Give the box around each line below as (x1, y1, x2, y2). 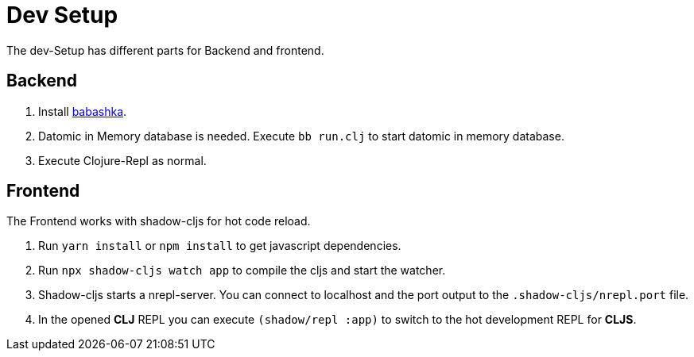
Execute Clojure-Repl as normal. (38, 153, 207, 167)
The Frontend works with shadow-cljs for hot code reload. (6, 214, 311, 228)
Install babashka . (38, 104, 127, 118)
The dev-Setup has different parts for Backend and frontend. (6, 43, 324, 57)
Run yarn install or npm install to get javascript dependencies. (38, 239, 401, 253)
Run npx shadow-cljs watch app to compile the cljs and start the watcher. (38, 263, 446, 278)
